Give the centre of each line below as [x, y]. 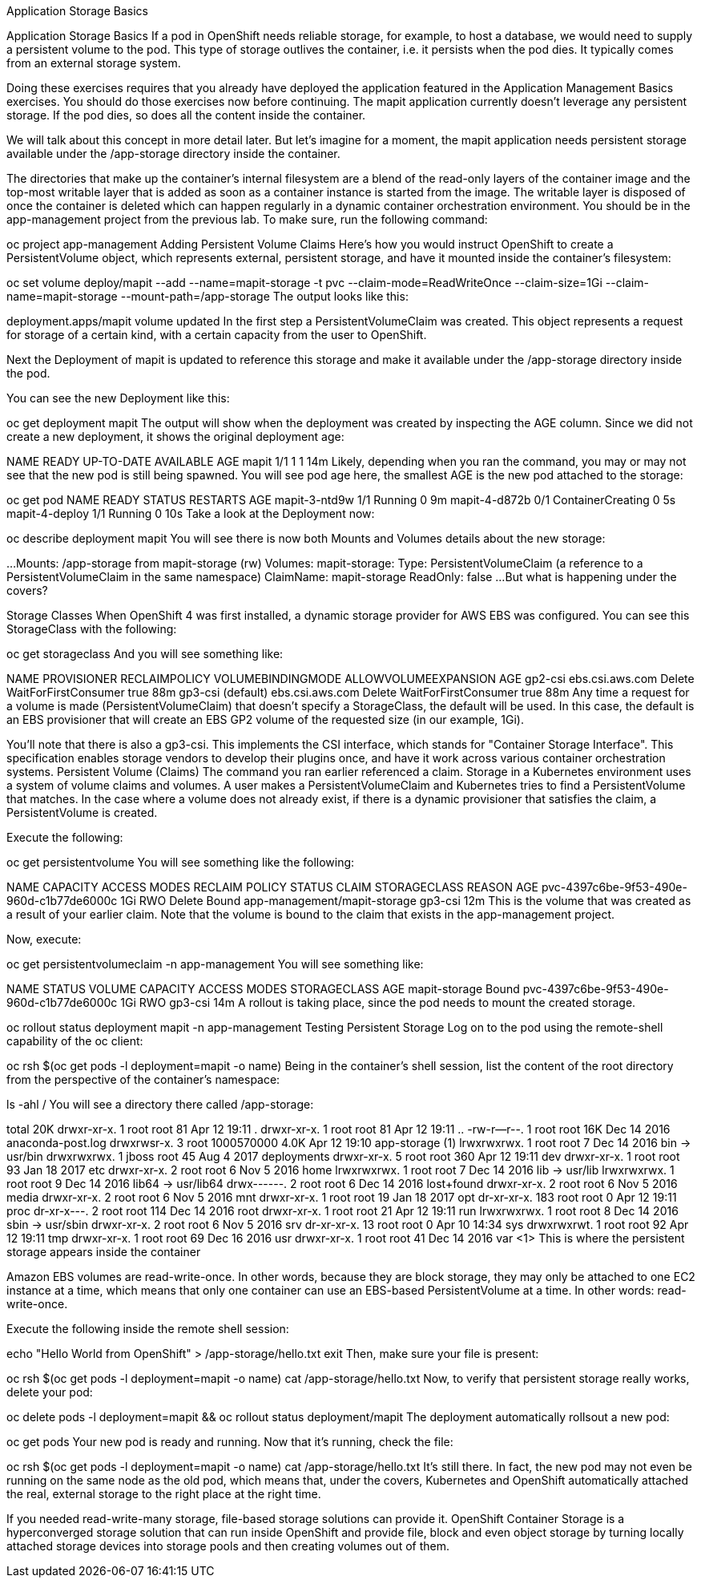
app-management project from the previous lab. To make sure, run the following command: [247, 219]
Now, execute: [44, 939]
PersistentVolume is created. [82, 812]
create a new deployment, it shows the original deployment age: [175, 436]
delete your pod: [50, 1392]
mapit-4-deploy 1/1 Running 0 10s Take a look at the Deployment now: [191, 513]
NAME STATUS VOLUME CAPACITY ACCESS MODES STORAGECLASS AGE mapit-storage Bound [263, 989]
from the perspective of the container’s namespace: [143, 1079]
